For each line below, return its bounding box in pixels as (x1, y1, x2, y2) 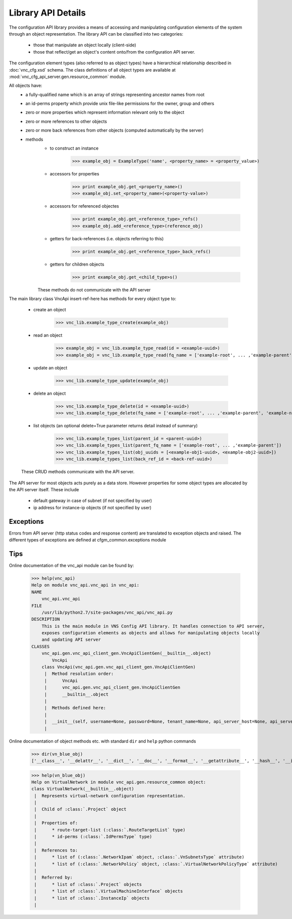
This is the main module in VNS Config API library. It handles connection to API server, (41, 623, 265, 629)
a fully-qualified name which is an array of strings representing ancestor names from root (25, 92, 205, 97)
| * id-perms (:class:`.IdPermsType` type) (34, 834, 152, 840)
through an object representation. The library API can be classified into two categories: (9, 31, 183, 37)
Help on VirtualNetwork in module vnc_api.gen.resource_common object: (31, 779, 206, 785)
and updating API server (41, 637, 101, 643)
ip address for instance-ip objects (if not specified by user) (33, 504, 152, 510)
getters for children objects (50, 261, 105, 267)
